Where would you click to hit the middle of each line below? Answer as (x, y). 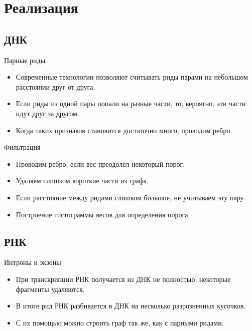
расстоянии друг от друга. (55, 86)
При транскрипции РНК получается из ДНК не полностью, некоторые (123, 279)
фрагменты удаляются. (50, 289)
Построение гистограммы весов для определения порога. (103, 214)
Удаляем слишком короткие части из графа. (82, 181)
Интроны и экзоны (33, 262)
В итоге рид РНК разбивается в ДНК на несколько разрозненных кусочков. (131, 306)
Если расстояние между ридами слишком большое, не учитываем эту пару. (131, 197)
